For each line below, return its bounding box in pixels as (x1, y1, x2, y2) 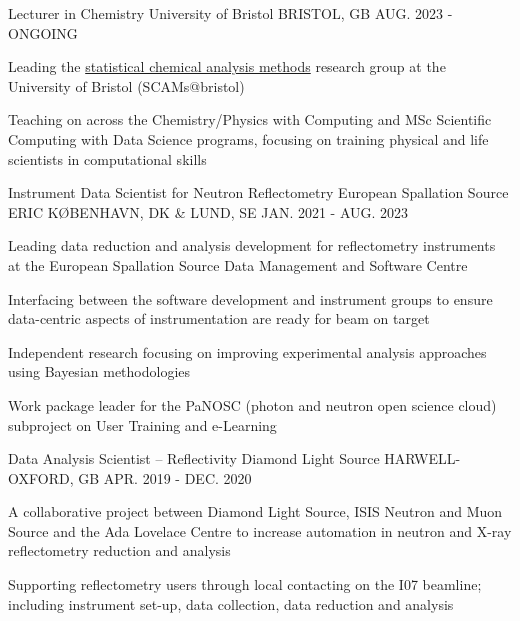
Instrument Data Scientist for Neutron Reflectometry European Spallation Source (8, 182, 509, 203)
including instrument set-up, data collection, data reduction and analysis (8, 593, 454, 614)
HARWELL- (384, 448, 461, 469)
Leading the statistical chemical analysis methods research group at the (8, 56, 446, 77)
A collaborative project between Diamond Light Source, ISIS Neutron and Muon (8, 501, 503, 522)
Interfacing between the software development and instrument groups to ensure (8, 288, 493, 309)
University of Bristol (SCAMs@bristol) (8, 75, 245, 96)
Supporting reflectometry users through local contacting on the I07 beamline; (8, 574, 482, 595)
